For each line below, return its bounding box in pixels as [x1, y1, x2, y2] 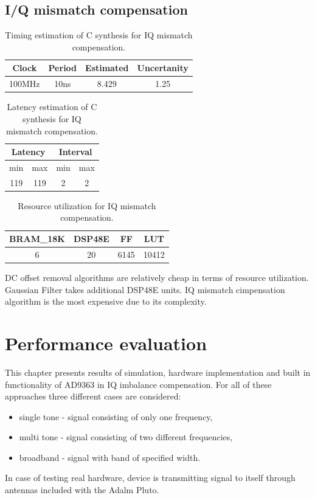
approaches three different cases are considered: [5, 390, 181, 403]
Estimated [85, 61, 129, 74]
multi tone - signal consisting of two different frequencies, [19, 431, 233, 443]
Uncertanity [137, 61, 189, 74]
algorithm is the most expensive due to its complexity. [5, 295, 207, 308]
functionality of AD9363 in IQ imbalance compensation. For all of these [5, 378, 272, 390]
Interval [58, 145, 92, 158]
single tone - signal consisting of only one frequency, [19, 410, 213, 423]
